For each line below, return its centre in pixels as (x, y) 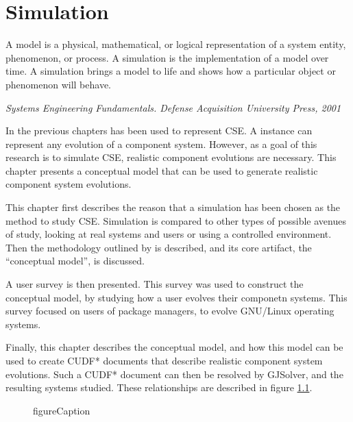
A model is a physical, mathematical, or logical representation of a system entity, (176, 44)
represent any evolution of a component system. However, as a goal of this (161, 144)
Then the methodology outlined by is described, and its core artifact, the (159, 247)
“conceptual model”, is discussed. (75, 261)
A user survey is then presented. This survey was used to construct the (155, 284)
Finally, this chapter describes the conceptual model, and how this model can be (174, 347)
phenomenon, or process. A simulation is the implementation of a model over (167, 57)
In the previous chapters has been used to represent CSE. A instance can (159, 131)
